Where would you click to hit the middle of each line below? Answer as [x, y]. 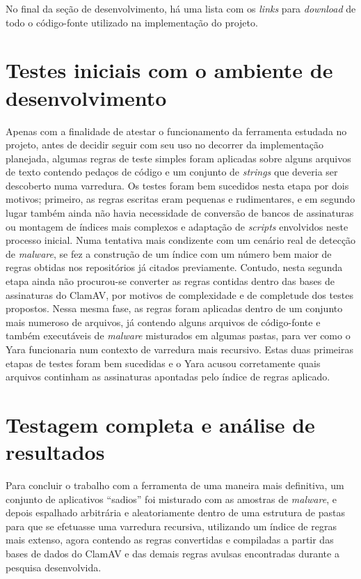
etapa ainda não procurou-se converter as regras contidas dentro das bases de [170, 281]
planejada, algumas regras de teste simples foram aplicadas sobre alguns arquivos [178, 158]
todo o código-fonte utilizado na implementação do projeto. [132, 22]
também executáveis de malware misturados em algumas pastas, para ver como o [178, 335]
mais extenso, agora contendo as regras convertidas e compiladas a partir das [170, 540]
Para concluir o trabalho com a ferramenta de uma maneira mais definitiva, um [175, 485]
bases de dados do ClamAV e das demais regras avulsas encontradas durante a [173, 554]
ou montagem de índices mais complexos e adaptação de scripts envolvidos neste [177, 226]
